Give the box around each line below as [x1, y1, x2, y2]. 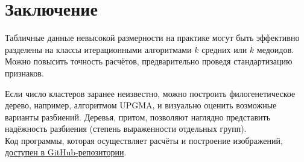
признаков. [5, 66, 44, 79]
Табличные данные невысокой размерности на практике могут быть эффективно [5, 31, 300, 44]
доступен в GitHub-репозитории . [5, 146, 127, 158]
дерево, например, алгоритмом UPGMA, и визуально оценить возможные [5, 99, 277, 111]
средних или [201, 43, 247, 55]
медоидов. [256, 43, 294, 55]
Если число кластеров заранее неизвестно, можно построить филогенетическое [5, 87, 296, 99]
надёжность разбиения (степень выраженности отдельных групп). [5, 122, 247, 135]
